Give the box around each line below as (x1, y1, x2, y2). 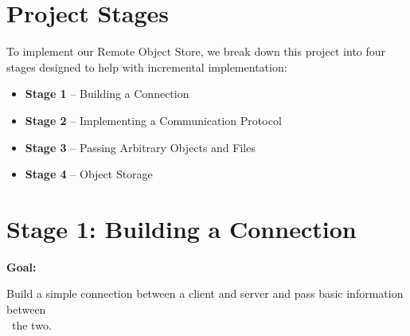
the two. (11, 316, 52, 333)
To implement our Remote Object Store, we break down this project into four (6, 43, 386, 60)
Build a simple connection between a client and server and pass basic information (6, 285, 404, 302)
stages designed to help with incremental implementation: (6, 58, 287, 75)
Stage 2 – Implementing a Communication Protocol (25, 111, 282, 128)
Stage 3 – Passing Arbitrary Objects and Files (25, 139, 256, 155)
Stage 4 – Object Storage (25, 166, 153, 182)
